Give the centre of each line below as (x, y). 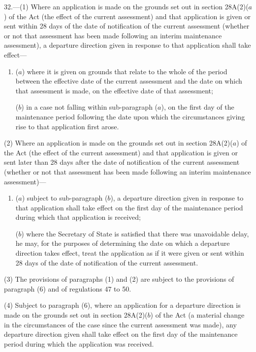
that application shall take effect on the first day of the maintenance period (129, 207)
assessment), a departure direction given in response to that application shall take (128, 45)
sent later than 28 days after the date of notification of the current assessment (122, 162)
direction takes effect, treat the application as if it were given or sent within (130, 253)
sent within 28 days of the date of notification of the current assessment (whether (127, 26)
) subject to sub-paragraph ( (65, 198)
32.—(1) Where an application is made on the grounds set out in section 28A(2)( (126, 6)
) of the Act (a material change (197, 315)
